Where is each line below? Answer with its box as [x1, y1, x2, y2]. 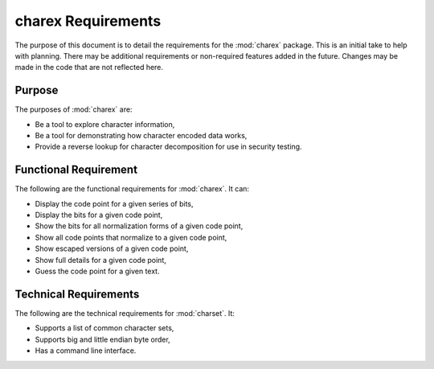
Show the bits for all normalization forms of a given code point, [35, 221, 244, 231]
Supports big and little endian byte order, [35, 334, 170, 344]
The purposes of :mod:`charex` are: [14, 105, 133, 114]
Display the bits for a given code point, [35, 210, 163, 220]
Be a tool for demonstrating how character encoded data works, [35, 131, 248, 141]
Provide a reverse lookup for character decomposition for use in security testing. [35, 141, 302, 152]
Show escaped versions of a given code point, [35, 244, 189, 253]
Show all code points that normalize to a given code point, [35, 232, 227, 242]
